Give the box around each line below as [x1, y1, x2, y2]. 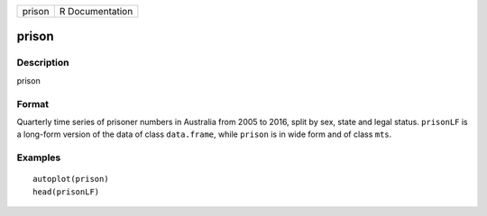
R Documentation [59, 5, 133, 17]
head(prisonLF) [32, 186, 100, 197]
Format [16, 97, 50, 110]
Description [16, 57, 69, 69]
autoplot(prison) [32, 174, 109, 184]
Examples [16, 151, 61, 164]
